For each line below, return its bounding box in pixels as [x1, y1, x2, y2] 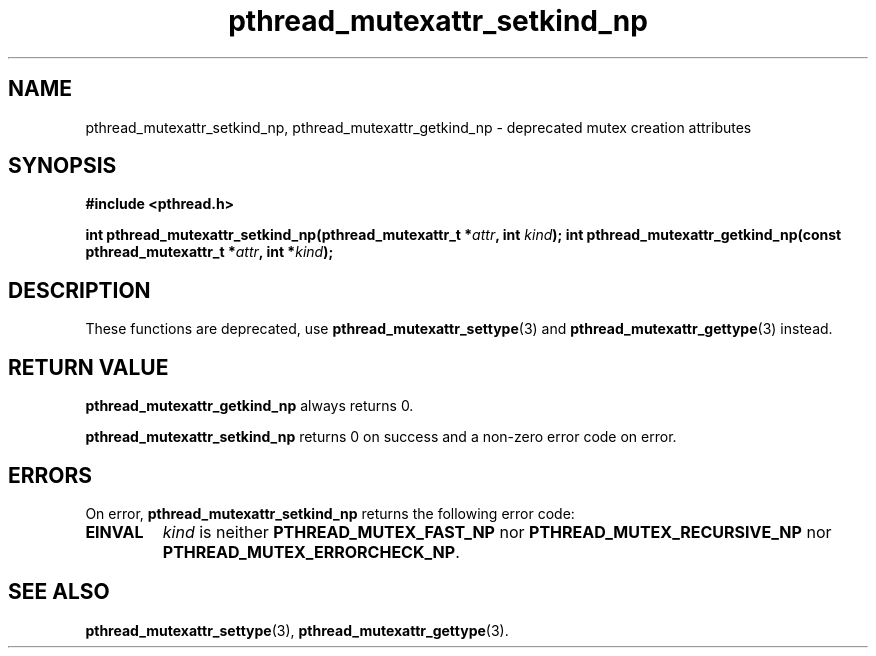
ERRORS [8, 462, 93, 488]
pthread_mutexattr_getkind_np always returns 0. [85, 397, 414, 415]
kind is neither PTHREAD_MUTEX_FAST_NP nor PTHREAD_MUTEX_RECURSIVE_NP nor [162, 521, 832, 542]
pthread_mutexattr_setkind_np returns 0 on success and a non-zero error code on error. [85, 428, 677, 446]
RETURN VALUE [8, 354, 169, 380]
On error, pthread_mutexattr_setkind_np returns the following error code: [85, 504, 575, 522]
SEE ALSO [8, 579, 110, 605]
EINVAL [85, 521, 144, 542]
